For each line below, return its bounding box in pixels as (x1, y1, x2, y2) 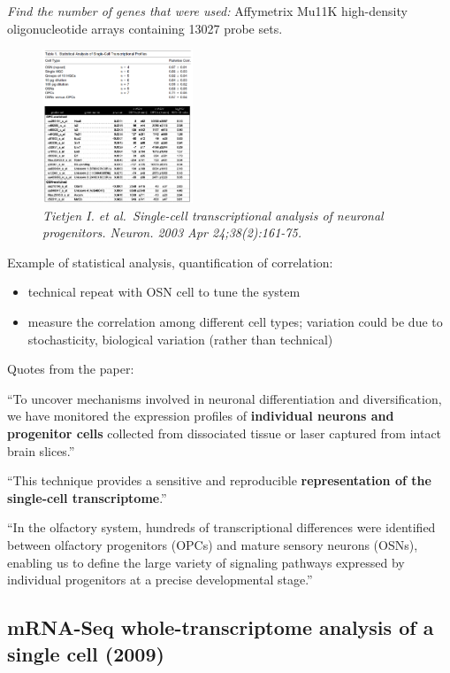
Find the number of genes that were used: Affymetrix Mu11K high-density (7, 2, 408, 19)
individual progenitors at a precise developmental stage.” (7, 570, 313, 589)
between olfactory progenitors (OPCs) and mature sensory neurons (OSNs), (7, 535, 418, 553)
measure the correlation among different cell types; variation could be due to (27, 313, 443, 331)
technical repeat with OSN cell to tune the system (27, 282, 301, 301)
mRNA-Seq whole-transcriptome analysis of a (7, 614, 434, 641)
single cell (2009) (7, 639, 164, 667)
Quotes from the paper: (7, 360, 134, 378)
